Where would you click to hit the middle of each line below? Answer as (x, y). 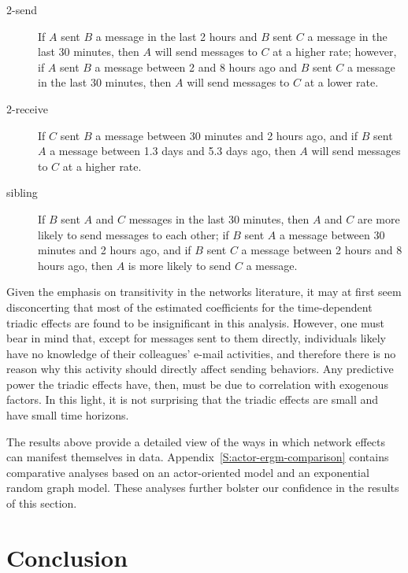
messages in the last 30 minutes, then (219, 218)
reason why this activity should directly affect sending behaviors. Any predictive (200, 369)
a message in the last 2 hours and (176, 36)
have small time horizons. (68, 415)
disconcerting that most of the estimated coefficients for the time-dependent (189, 307)
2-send (22, 9)
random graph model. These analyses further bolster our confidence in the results (203, 488)
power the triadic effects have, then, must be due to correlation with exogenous (197, 384)
